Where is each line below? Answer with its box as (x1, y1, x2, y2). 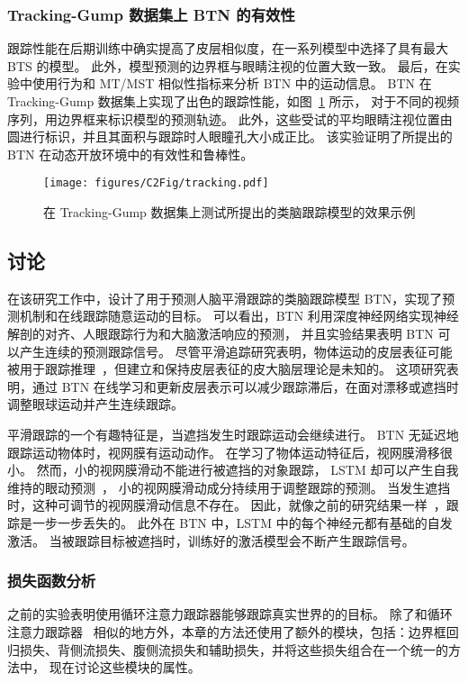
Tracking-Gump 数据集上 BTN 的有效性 (7, 3, 295, 25)
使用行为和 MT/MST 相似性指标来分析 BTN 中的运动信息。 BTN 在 (31, 74, 432, 93)
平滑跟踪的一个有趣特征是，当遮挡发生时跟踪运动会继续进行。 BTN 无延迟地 (7, 424, 459, 443)
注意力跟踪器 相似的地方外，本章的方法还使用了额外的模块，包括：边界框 (7, 622, 446, 641)
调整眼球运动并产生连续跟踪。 (7, 395, 184, 414)
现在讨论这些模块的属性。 (49, 658, 201, 677)
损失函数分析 (7, 569, 96, 592)
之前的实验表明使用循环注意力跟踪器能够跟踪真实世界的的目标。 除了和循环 (7, 605, 453, 623)
